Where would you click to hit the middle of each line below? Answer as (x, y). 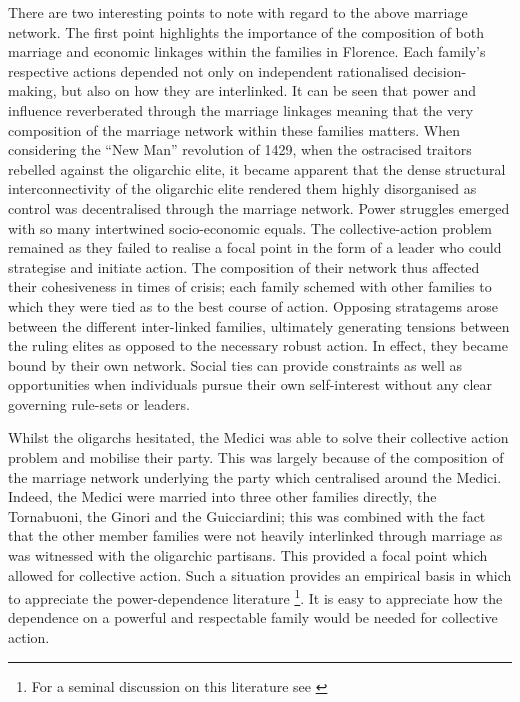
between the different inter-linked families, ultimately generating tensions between (259, 325)
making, (32, 90)
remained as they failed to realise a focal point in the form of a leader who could (255, 247)
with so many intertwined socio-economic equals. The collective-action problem (250, 227)
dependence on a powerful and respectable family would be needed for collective (253, 617)
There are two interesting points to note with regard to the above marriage (238, 12)
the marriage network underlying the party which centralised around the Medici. (255, 476)
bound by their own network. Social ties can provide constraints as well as (235, 364)
